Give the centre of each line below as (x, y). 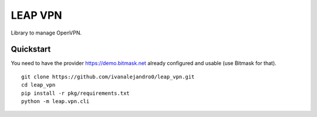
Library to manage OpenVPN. (46, 33)
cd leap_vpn (38, 85)
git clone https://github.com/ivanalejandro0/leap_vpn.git (108, 77)
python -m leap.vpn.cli (55, 101)
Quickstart (31, 49)
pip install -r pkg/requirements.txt (76, 93)
